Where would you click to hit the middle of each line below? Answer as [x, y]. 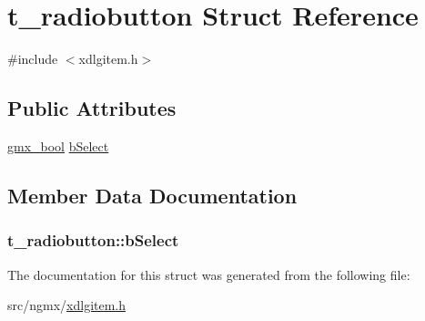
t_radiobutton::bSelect [93, 240]
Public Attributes [92, 108]
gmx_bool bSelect [58, 145]
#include [33, 59]
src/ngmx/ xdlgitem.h [67, 305]
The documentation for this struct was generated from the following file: [209, 274]
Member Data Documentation [152, 195]
